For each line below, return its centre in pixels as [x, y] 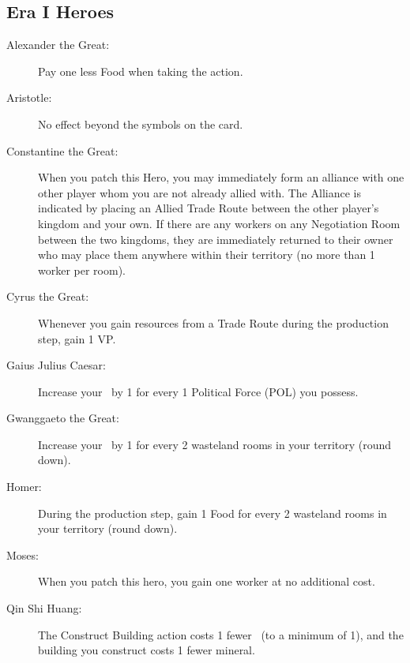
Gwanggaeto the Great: [63, 418]
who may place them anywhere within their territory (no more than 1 [207, 255]
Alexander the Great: [58, 45]
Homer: [24, 487]
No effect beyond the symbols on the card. [141, 124]
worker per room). [82, 270]
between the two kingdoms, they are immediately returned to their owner [216, 239]
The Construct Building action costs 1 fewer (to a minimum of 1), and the [221, 634]
